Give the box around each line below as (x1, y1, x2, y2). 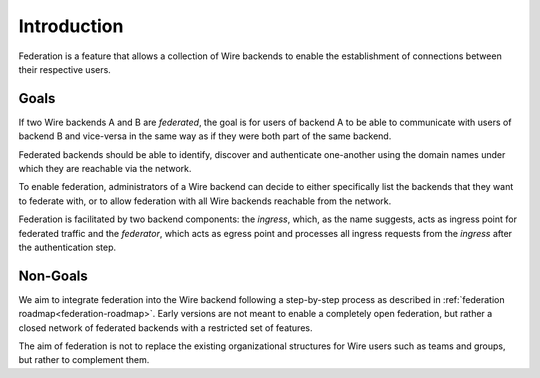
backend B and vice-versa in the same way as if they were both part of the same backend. (18, 130, 392, 142)
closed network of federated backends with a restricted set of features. (18, 321, 313, 334)
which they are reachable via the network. (18, 163, 192, 175)
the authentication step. (18, 241, 117, 253)
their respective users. (18, 63, 112, 75)
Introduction (18, 15, 124, 37)
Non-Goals (18, 267, 89, 284)
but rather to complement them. (18, 354, 150, 366)
